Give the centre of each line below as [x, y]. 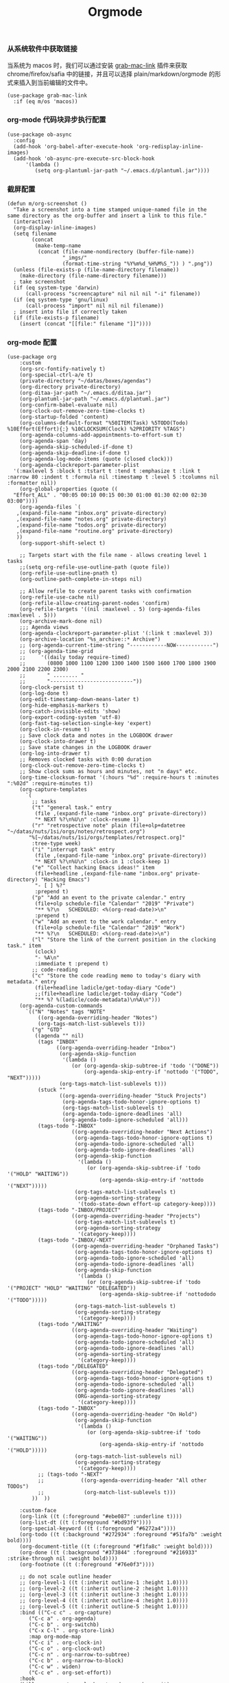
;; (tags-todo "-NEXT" [70, 1475]
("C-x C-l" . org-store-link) [72, 1631]
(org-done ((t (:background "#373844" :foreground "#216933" [108, 1553]
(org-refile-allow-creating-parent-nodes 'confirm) [95, 604]
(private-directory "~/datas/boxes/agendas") [86, 381]
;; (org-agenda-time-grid [57, 652]
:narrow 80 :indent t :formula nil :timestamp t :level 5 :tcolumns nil [113, 477]
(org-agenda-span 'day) [53, 441]
